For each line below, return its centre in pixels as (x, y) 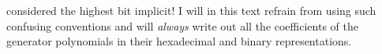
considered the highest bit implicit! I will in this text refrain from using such (191, 10)
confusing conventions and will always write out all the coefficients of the (182, 25)
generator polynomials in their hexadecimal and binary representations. (179, 41)
